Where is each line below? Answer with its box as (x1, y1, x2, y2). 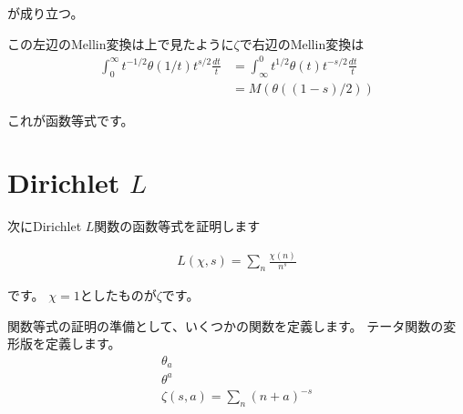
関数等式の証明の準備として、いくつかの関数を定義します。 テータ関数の (7, 316, 444, 335)
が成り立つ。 (7, 4, 84, 22)
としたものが (79, 286, 157, 304)
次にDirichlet (7, 217, 82, 236)
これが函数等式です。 (7, 110, 134, 129)
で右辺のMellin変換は (239, 34, 365, 53)
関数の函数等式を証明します (94, 217, 261, 236)
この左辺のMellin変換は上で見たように (7, 34, 234, 53)
